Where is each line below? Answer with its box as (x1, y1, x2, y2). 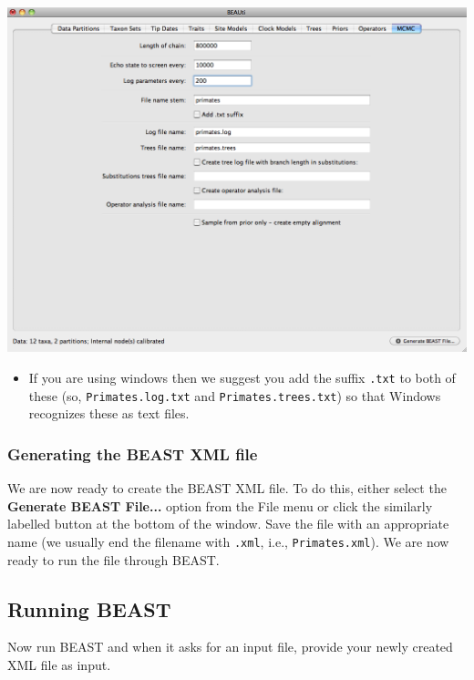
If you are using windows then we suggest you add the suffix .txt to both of (28, 368, 456, 387)
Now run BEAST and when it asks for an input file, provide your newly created (7, 637, 453, 656)
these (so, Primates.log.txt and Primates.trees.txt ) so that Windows (28, 386, 441, 405)
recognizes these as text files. (28, 404, 190, 423)
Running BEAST (7, 594, 171, 623)
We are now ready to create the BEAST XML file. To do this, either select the (7, 479, 447, 498)
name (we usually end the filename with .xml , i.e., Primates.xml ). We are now (7, 531, 449, 551)
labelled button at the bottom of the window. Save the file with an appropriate (7, 514, 449, 533)
